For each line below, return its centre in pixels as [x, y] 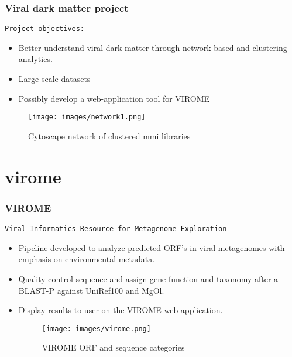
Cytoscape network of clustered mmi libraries [109, 135]
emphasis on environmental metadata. [87, 259]
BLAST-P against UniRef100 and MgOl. [91, 290]
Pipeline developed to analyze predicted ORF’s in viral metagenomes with [152, 247]
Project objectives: [45, 29]
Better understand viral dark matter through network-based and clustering [153, 47]
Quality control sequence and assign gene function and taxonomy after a [148, 278]
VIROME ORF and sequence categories [113, 347]
